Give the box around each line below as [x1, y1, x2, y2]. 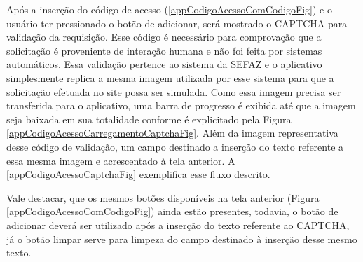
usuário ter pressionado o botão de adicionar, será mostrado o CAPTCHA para [6, 15, 348, 30]
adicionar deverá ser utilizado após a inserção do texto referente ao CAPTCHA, [6, 217, 350, 232]
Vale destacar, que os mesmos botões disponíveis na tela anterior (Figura [6, 190, 320, 205]
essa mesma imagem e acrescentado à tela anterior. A [6, 153, 235, 167]
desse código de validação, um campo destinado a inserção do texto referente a [6, 139, 344, 153]
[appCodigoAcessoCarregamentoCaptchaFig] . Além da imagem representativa [6, 125, 338, 140]
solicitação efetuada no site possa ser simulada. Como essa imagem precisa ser [6, 84, 341, 99]
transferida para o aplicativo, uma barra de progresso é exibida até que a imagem [6, 98, 356, 113]
